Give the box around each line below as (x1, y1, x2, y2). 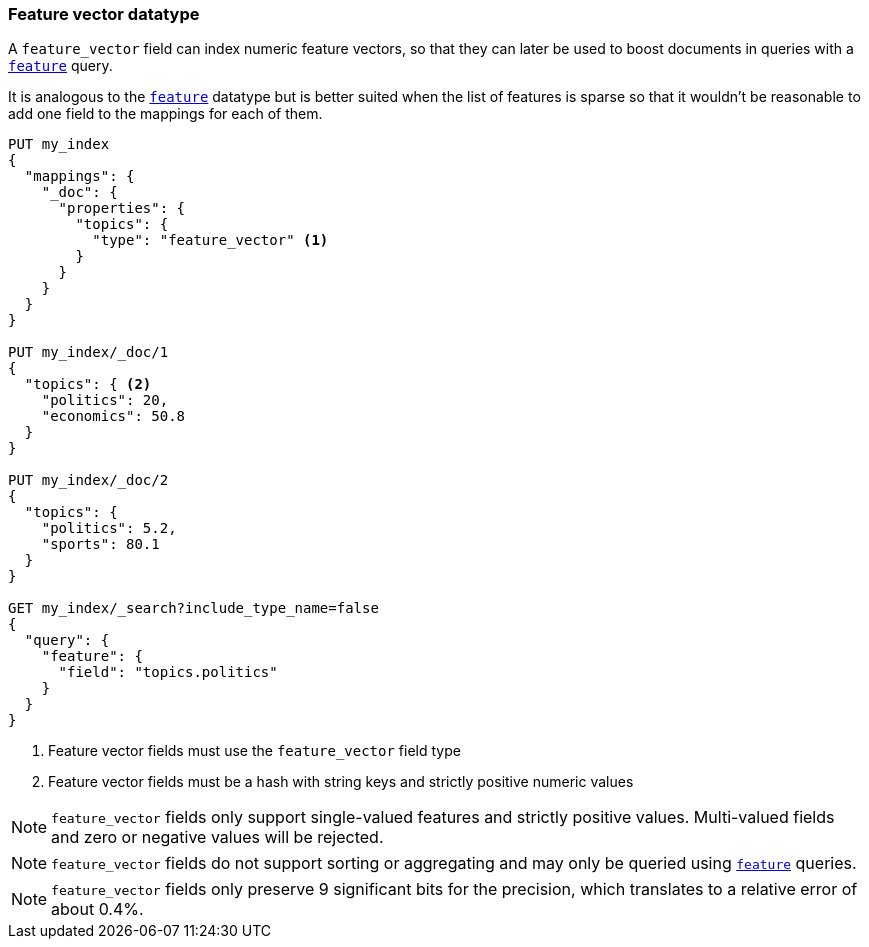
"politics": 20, (41, 392, 169, 409)
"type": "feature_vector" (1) (92, 232, 329, 249)
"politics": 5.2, (41, 520, 177, 537)
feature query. (8, 57, 113, 75)
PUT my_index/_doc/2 (8, 472, 169, 489)
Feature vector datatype (8, 4, 200, 24)
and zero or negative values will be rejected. (51, 827, 384, 848)
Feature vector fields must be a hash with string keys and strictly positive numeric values (48, 773, 634, 791)
